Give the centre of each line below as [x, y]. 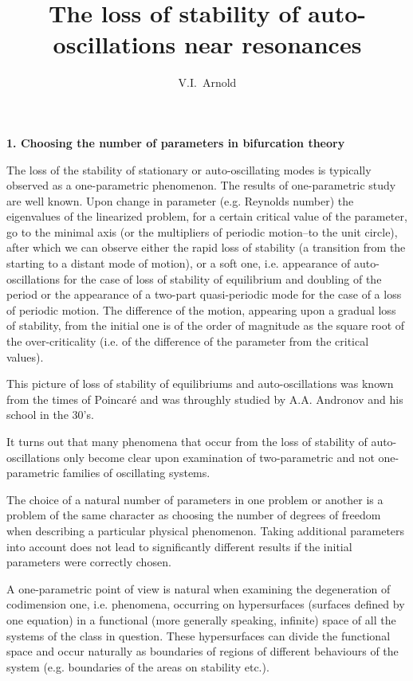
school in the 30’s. [50, 415]
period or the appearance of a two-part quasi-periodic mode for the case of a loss [204, 294]
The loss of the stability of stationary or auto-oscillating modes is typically [189, 169]
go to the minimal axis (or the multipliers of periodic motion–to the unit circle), [202, 231]
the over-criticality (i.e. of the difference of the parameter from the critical [188, 341]
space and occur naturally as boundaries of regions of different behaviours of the [203, 651]
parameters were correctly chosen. [89, 562]
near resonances [273, 44]
